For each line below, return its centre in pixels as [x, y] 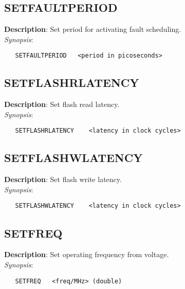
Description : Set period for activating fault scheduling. [93, 29]
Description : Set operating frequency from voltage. [87, 254]
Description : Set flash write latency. [63, 179]
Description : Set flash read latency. [62, 104]
